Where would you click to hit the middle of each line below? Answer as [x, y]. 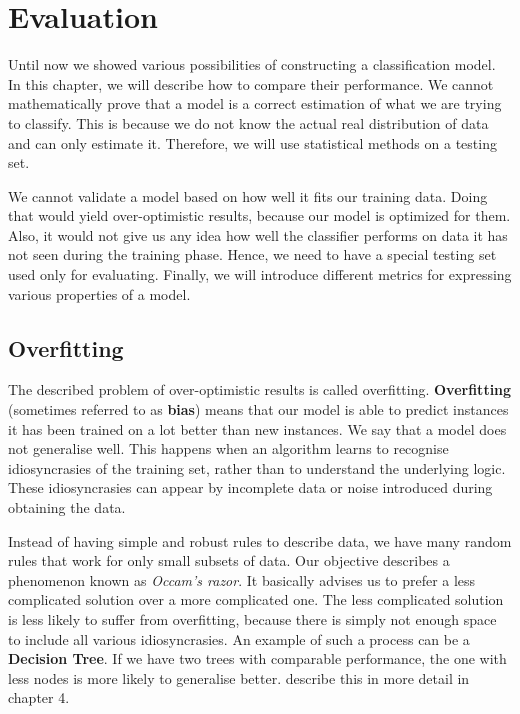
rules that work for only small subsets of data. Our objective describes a [229, 560]
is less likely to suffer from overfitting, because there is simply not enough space [252, 618]
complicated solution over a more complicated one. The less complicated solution [256, 599]
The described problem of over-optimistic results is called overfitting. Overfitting [260, 389]
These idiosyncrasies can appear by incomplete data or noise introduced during [250, 487]
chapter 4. [39, 697]
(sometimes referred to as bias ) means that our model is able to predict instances [258, 409]
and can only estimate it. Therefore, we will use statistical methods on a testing [252, 142]
